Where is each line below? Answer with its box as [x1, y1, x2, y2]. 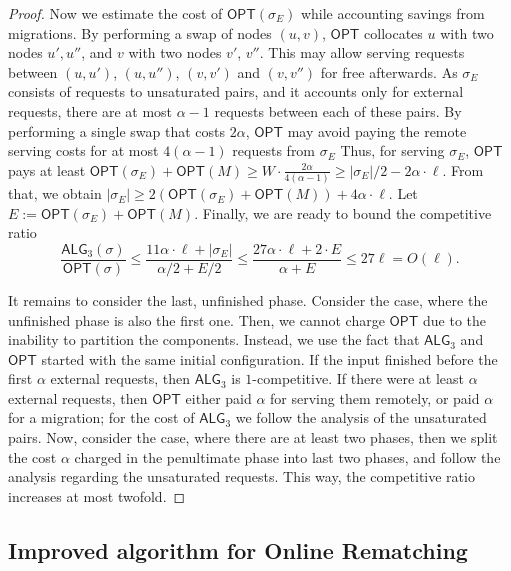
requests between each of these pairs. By [214, 100, 462, 121]
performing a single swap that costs [8, 120, 225, 141]
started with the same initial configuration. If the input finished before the [41, 348, 498, 369]
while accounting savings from [300, 3, 485, 23]
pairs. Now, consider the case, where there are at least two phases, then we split [8, 427, 498, 448]
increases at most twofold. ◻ [8, 485, 186, 506]
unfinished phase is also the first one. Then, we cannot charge [8, 309, 385, 330]
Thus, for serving [340, 140, 445, 161]
